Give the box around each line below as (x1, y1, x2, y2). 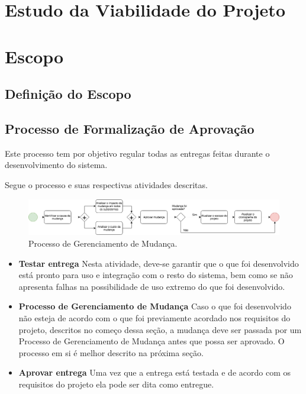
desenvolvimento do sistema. (5, 159, 108, 171)
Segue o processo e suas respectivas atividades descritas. (5, 178, 208, 190)
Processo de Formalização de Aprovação (5, 119, 255, 137)
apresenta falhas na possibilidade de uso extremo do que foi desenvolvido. (18, 280, 285, 292)
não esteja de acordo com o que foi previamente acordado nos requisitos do (18, 311, 291, 324)
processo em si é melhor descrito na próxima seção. (18, 346, 204, 359)
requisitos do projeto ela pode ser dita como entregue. (18, 377, 214, 390)
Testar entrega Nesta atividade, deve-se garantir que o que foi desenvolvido (18, 257, 299, 269)
